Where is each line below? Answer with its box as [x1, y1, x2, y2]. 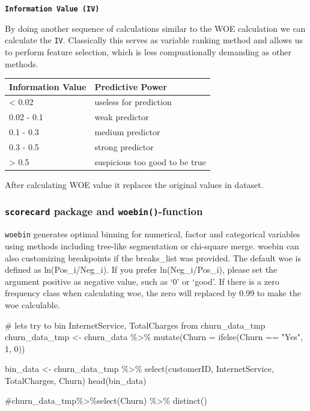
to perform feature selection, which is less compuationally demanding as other [5, 45, 291, 58]
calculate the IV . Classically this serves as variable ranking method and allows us [5, 34, 303, 46]
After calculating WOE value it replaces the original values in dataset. [5, 178, 264, 190]
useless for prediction [94, 96, 172, 108]
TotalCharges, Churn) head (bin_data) [5, 374, 147, 386]
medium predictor [94, 126, 160, 138]
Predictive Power [94, 80, 167, 93]
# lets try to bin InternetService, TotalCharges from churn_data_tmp [5, 318, 266, 331]
